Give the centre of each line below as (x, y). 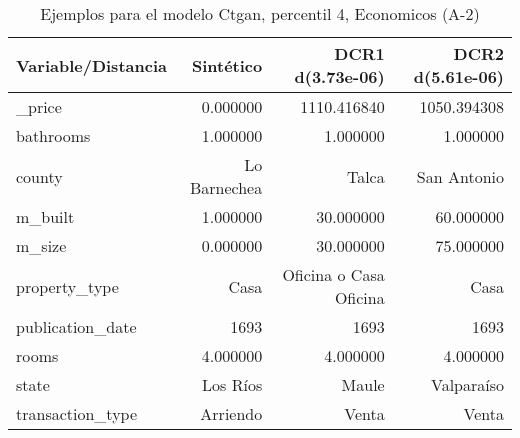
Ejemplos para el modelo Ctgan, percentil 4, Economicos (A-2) (260, 13)
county (39, 176)
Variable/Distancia (91, 65)
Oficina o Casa (333, 274)
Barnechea (226, 187)
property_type (67, 286)
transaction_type (77, 413)
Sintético (227, 65)
